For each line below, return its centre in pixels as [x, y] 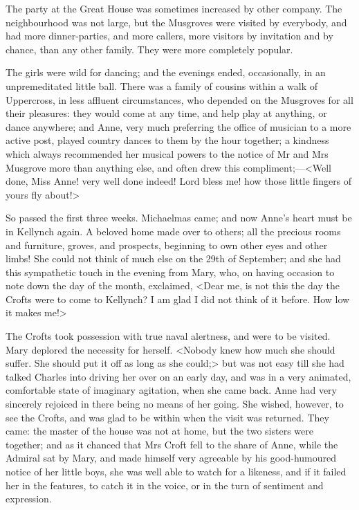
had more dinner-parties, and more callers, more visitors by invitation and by [169, 36]
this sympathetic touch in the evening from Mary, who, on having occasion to [170, 272]
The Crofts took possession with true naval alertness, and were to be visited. [168, 336]
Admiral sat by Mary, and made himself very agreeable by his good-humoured [171, 458]
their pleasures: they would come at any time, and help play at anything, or [166, 113]
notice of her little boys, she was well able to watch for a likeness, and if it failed [176, 471]
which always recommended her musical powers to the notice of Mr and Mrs [167, 153]
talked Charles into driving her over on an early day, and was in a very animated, [178, 376]
